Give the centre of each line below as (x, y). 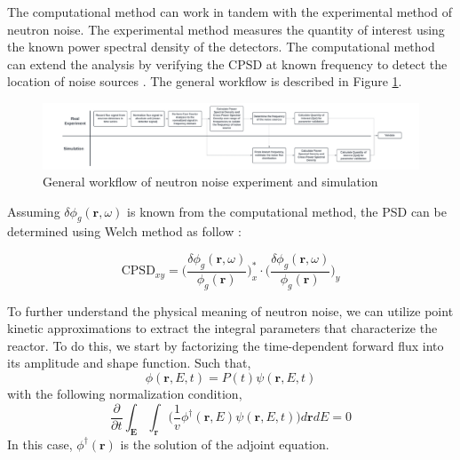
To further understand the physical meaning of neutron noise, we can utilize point (230, 310)
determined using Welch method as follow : (124, 231)
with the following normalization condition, (125, 394)
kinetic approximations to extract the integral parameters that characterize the (222, 328)
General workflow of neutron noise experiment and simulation (210, 182)
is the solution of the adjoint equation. (225, 444)
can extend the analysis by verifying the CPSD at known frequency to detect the (227, 63)
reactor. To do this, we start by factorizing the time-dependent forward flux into (226, 345)
